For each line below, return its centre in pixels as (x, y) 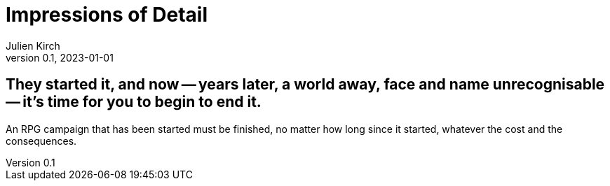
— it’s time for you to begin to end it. (134, 102)
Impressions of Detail (107, 15)
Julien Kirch (33, 45)
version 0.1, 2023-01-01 (60, 57)
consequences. (41, 141)
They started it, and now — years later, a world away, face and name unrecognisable (305, 85)
